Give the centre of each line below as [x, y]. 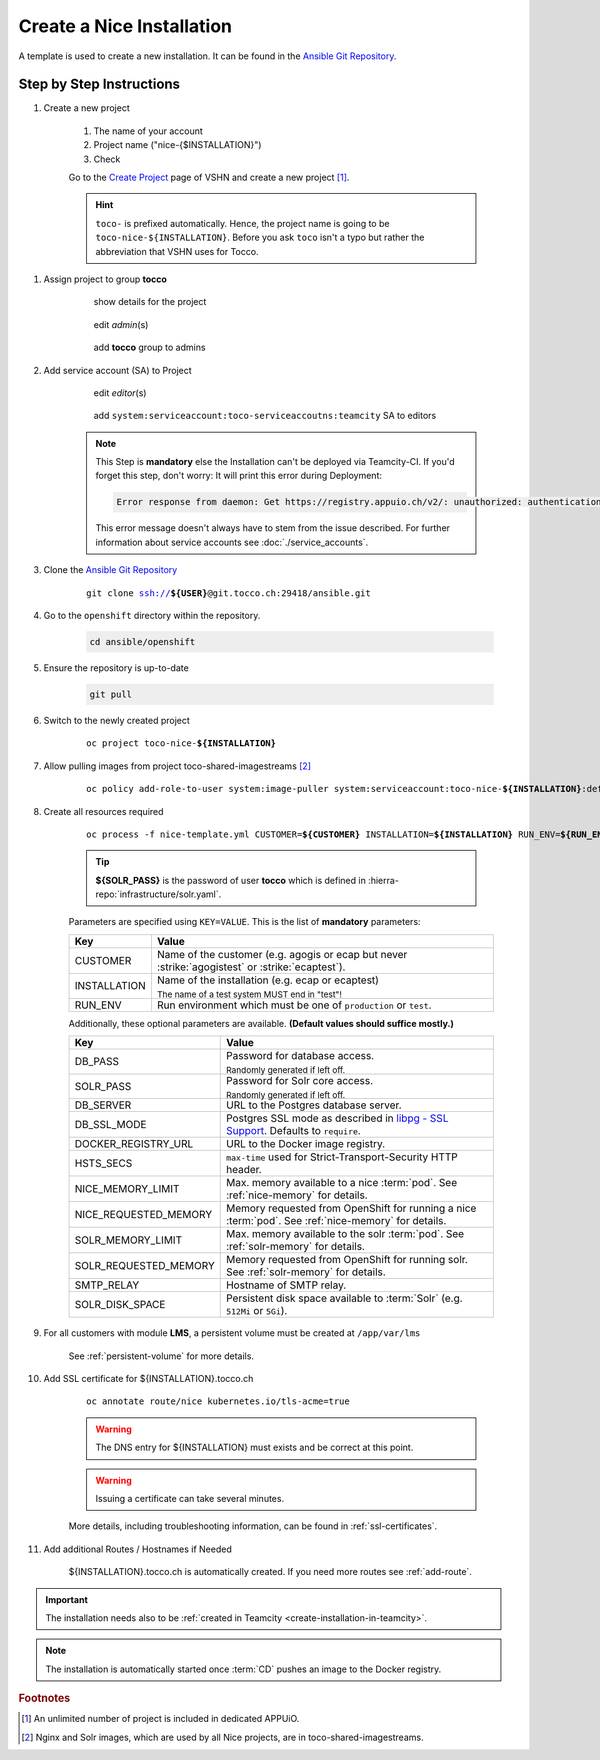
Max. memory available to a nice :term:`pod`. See [341, 1183]
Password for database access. [300, 1055]
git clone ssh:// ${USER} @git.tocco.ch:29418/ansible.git [229, 593]
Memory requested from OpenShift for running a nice [351, 1208]
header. [243, 1170]
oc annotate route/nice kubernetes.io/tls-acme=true [218, 1401]
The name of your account [148, 131]
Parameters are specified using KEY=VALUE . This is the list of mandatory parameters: [244, 922]
